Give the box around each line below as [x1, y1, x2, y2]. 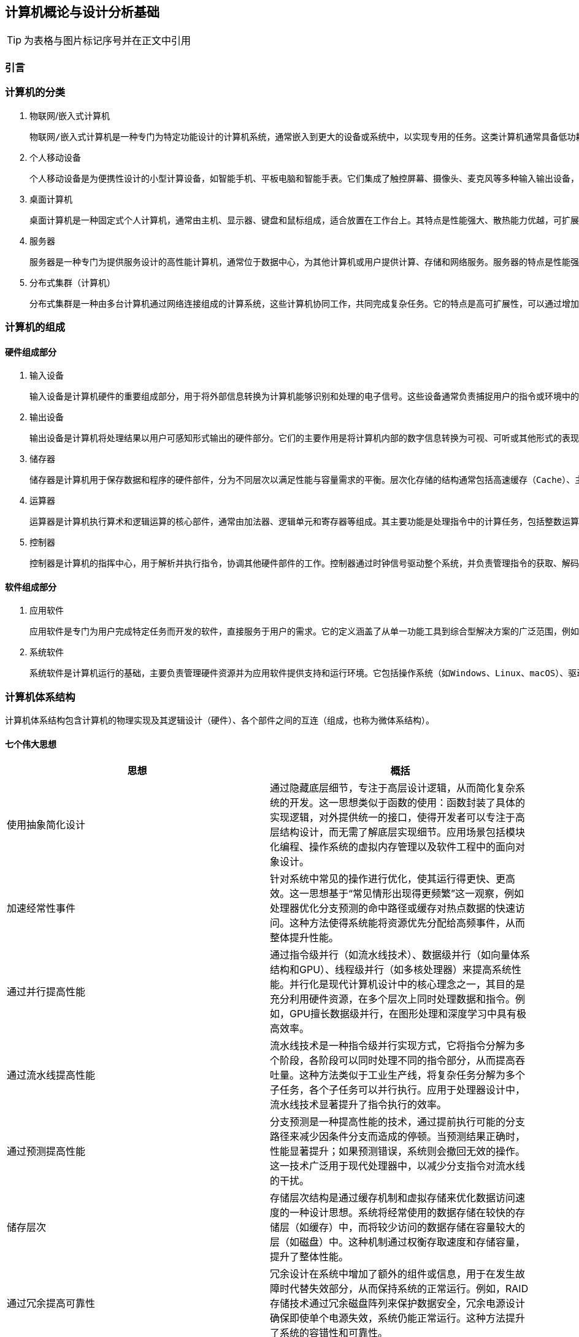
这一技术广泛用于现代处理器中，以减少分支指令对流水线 [270, 1160, 526, 1173]
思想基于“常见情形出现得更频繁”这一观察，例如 [309, 887, 524, 900]
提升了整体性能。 [270, 1250, 349, 1263]
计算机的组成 [5, 320, 66, 333]
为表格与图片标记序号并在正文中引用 [24, 34, 191, 47]
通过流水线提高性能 [7, 1069, 96, 1082]
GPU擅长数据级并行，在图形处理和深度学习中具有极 [289, 1008, 527, 1020]
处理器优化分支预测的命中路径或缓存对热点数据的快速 [270, 902, 516, 915]
